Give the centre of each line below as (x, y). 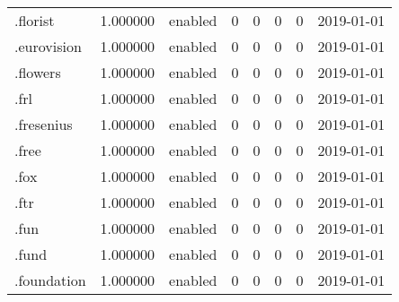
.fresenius (44, 124)
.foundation (50, 280)
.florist (35, 20)
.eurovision (48, 46)
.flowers (38, 72)
